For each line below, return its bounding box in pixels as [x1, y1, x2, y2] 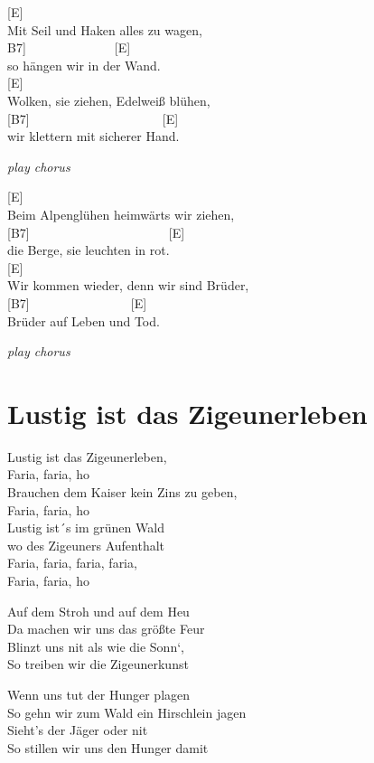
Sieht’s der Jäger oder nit [7, 721, 148, 739]
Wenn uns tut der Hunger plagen [7, 684, 191, 703]
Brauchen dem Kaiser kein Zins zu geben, [7, 483, 238, 501]
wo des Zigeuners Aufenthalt [7, 535, 165, 554]
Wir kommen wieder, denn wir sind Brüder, [7, 276, 249, 295]
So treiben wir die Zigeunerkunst [7, 655, 189, 674]
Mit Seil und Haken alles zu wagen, [7, 20, 202, 39]
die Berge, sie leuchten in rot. [7, 240, 170, 259]
